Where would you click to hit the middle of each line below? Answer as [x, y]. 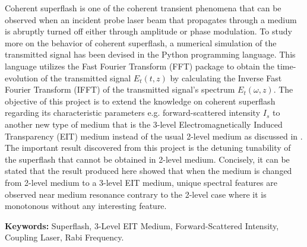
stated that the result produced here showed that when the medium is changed [148, 171]
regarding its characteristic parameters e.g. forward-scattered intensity [133, 113]
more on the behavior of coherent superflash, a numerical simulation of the [141, 42]
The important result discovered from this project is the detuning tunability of [148, 148]
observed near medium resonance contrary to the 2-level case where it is [136, 194]
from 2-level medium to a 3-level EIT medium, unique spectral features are [141, 182]
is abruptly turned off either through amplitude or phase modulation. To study [148, 31]
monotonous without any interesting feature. [86, 206]
